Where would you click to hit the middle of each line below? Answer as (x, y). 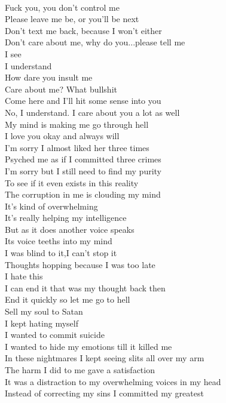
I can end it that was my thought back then (85, 287)
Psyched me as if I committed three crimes (83, 159)
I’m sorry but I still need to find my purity (83, 170)
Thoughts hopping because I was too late (80, 264)
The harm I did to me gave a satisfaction (80, 370)
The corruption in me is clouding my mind (83, 194)
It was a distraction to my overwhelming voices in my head (113, 381)
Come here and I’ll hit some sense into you (83, 101)
